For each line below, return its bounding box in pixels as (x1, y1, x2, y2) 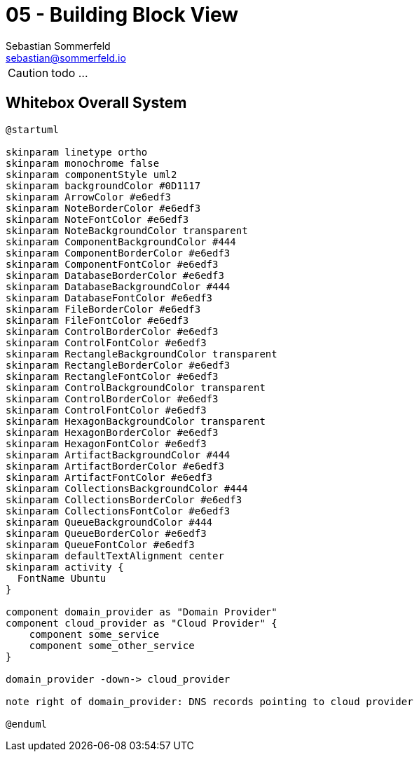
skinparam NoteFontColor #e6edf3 (6, 213, 189, 225)
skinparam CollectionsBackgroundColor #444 (6, 482, 248, 494)
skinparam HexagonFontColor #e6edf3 (6, 437, 207, 449)
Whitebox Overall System (6, 94, 187, 112)
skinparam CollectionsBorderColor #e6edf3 (6, 493, 242, 505)
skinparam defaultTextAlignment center (6, 550, 224, 561)
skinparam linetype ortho (6, 146, 148, 158)
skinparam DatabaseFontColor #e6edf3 (6, 292, 213, 304)
